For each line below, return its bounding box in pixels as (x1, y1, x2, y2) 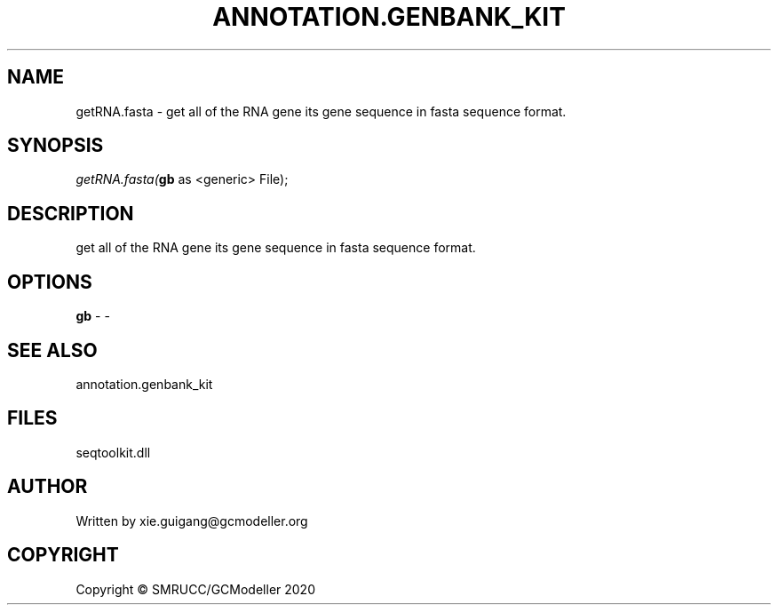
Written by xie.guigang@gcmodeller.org (75, 513, 308, 529)
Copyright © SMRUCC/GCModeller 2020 (75, 581, 315, 597)
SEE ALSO (7, 338, 98, 362)
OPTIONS (7, 270, 92, 293)
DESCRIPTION (7, 202, 134, 225)
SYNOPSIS (7, 134, 104, 157)
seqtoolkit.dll (75, 444, 151, 460)
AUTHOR (7, 475, 88, 498)
